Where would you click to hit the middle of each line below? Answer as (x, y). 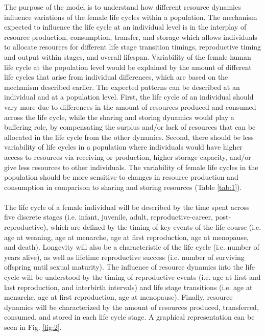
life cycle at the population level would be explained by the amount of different (128, 67)
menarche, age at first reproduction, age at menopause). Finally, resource (118, 297)
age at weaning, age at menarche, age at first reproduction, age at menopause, (126, 237)
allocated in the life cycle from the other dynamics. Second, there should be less (129, 137)
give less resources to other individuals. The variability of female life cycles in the (131, 167)
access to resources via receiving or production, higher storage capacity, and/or (128, 157)
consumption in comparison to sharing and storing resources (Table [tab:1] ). (123, 187)
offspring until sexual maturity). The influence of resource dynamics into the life (129, 267)
